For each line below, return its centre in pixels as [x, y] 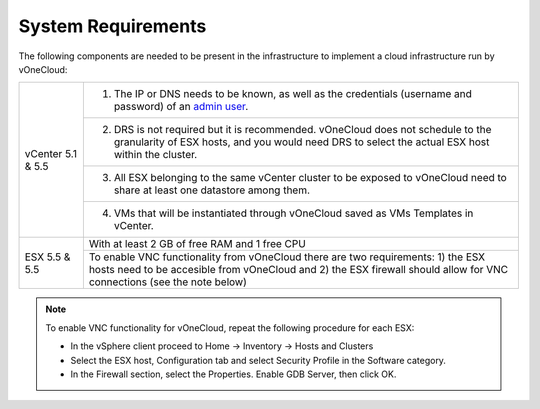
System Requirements [112, 26]
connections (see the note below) [167, 282]
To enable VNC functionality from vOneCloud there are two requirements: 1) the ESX [287, 257]
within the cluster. [155, 155]
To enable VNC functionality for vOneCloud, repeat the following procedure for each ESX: [230, 327]
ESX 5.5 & [47, 257]
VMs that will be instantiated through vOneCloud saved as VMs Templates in [293, 213]
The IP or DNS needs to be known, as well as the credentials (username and [292, 94]
